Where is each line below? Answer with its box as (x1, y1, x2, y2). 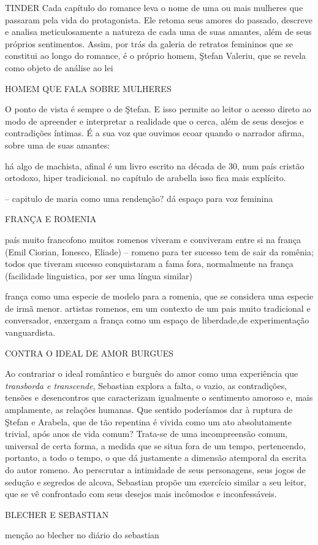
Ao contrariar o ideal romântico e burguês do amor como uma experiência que (5, 367, 298, 380)
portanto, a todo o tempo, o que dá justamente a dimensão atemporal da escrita (5, 451, 306, 464)
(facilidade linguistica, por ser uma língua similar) (5, 269, 193, 282)
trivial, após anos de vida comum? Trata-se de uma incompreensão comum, (5, 427, 288, 440)
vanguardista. (5, 326, 56, 339)
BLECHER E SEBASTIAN (5, 508, 109, 520)
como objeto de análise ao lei (5, 61, 113, 74)
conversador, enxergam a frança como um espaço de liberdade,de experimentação (5, 314, 309, 327)
